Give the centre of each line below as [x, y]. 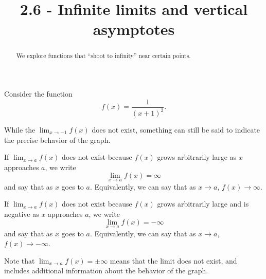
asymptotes [134, 29]
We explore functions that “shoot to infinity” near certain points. [103, 56]
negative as [22, 213]
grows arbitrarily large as [197, 157]
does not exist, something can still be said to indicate [176, 130]
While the [20, 130]
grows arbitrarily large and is [203, 204]
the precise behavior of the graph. [57, 139]
